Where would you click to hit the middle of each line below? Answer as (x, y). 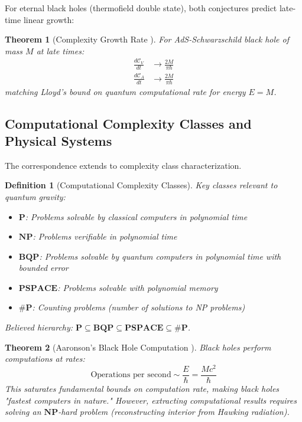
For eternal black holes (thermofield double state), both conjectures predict (141, 8)
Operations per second (131, 375)
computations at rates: (45, 359)
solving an (23, 412)
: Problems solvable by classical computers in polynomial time (136, 216)
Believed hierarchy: (39, 327)
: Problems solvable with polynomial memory (138, 287)
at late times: (60, 50)
